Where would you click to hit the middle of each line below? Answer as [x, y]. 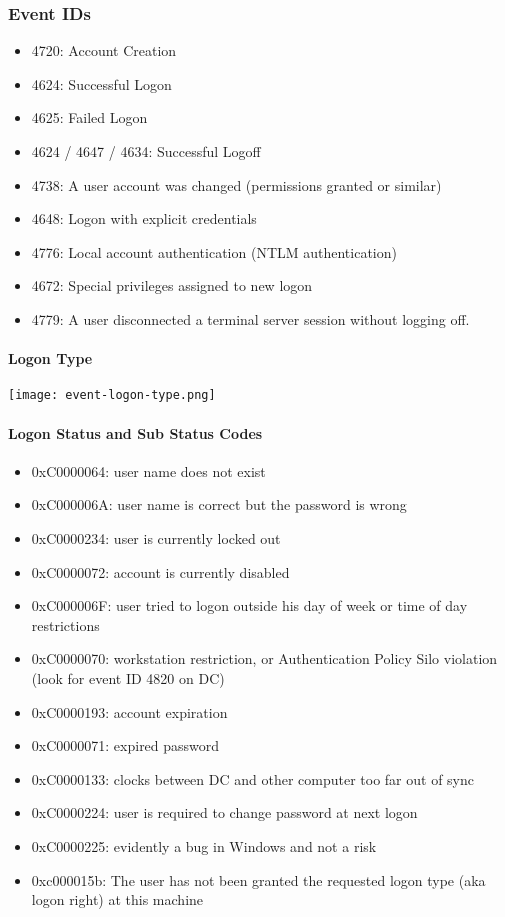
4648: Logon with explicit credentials [144, 218]
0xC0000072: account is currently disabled [160, 571]
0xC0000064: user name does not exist [148, 470]
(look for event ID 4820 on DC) [128, 677]
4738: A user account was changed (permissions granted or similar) [236, 184]
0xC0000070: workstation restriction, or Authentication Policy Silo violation [264, 658]
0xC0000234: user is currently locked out [156, 538]
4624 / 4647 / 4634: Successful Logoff [146, 151]
